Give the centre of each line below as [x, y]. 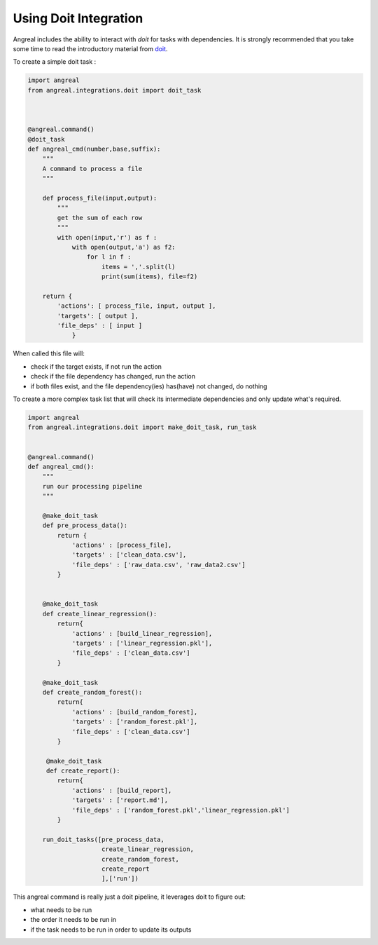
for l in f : [109, 257]
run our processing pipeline [92, 486]
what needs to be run [61, 910]
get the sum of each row [100, 218]
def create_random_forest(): [92, 692]
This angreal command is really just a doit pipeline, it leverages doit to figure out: [129, 897]
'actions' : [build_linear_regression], [142, 633]
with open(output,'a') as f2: [124, 247]
